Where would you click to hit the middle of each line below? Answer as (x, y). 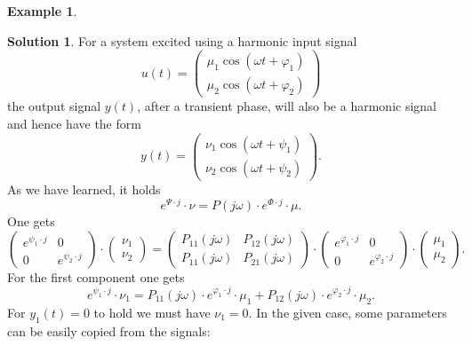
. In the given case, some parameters (348, 312)
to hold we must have (152, 312)
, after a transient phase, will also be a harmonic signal (287, 106)
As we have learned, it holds (84, 189)
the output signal (54, 106)
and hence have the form (74, 123)
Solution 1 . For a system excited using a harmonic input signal (182, 40)
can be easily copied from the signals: (109, 330)
